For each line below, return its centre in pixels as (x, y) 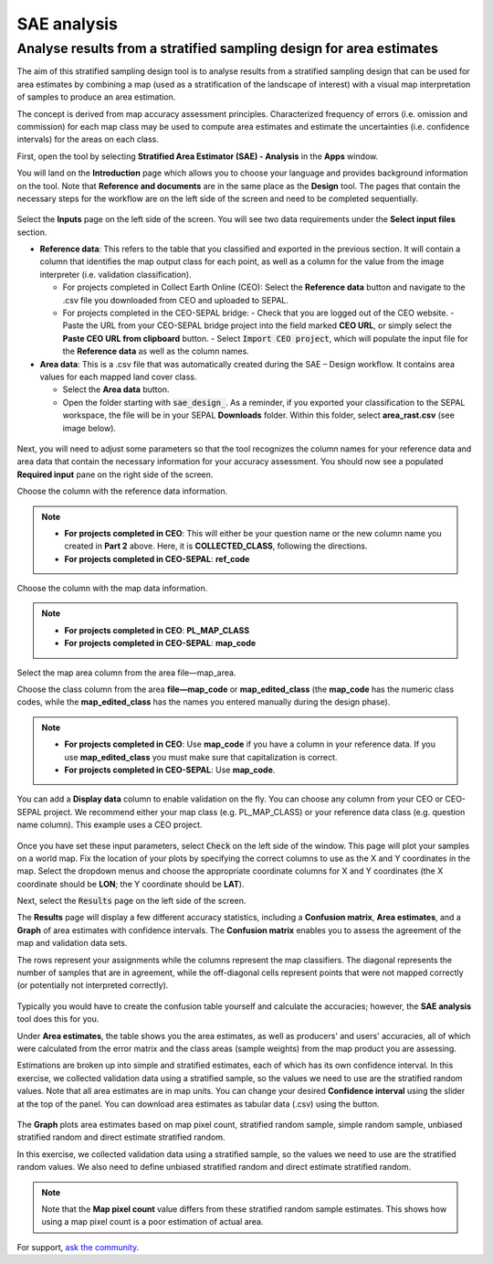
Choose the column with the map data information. (112, 589)
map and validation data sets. (72, 943)
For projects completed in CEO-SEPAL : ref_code (157, 558)
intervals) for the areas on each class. (88, 139)
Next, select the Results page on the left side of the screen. (131, 901)
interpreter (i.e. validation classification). (115, 274)
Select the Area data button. (116, 389)
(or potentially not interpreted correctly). (93, 985)
